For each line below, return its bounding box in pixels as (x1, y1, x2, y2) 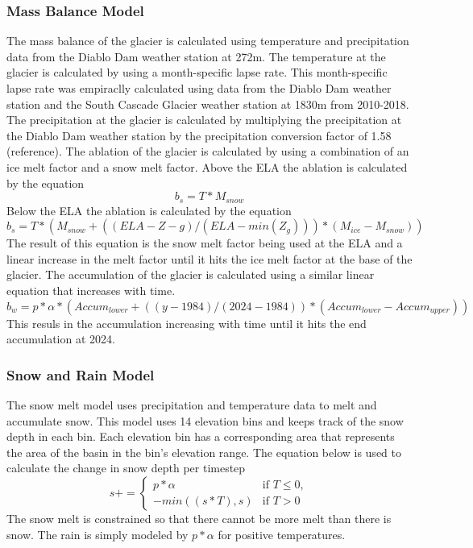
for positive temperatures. (218, 525, 346, 542)
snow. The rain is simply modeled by (6, 525, 189, 542)
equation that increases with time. (6, 281, 176, 298)
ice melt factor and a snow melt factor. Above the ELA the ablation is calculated (6, 158, 408, 175)
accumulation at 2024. (6, 330, 115, 347)
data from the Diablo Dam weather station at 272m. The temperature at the (6, 48, 386, 64)
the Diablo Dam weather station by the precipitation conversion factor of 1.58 (6, 127, 392, 143)
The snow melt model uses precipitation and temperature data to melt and (6, 396, 377, 413)
